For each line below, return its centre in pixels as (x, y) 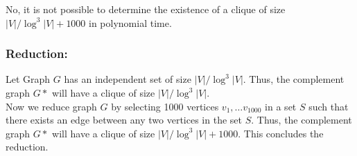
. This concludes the (281, 133)
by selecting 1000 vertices (165, 106)
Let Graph (28, 79)
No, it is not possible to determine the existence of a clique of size (146, 9)
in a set (281, 106)
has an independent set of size (128, 79)
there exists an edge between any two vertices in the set (124, 120)
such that (329, 106)
